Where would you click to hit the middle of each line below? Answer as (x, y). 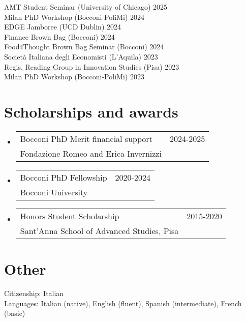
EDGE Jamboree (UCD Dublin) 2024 (63, 27)
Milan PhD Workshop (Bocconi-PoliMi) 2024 (74, 17)
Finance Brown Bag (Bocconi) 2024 (59, 36)
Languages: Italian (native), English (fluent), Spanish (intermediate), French (123, 303)
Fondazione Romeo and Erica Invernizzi (91, 153)
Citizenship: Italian (34, 293)
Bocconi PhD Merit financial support (86, 138)
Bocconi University (54, 192)
